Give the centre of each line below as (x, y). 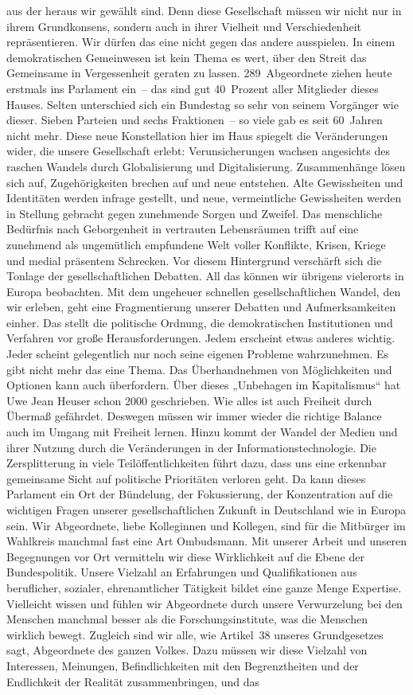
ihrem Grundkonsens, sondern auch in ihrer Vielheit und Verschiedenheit (184, 26)
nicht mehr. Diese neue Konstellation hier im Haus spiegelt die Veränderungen (197, 135)
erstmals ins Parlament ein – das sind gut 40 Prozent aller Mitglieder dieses (193, 88)
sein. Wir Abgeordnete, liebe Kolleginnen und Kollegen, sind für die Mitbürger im (206, 525)
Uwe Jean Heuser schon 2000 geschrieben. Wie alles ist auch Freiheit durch (189, 400)
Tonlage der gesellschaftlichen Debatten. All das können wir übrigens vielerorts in (205, 276)
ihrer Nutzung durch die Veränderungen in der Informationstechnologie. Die (191, 447)
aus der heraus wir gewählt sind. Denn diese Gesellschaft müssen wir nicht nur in (204, 10)
